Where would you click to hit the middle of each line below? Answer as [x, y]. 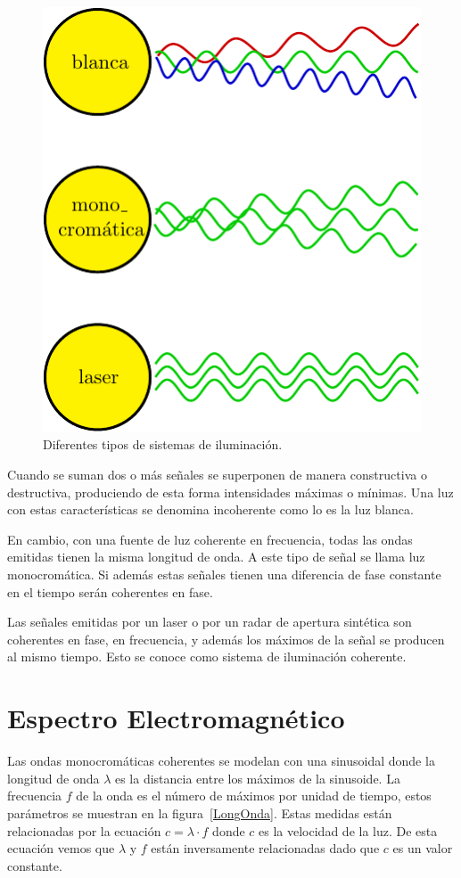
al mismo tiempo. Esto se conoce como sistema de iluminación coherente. [207, 656]
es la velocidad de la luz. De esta [348, 830]
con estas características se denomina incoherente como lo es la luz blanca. [210, 509]
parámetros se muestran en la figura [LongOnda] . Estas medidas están [200, 812]
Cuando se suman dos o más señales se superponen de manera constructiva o [217, 475]
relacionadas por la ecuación [84, 830]
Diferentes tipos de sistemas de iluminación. [163, 444]
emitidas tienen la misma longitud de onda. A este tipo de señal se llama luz [216, 557]
